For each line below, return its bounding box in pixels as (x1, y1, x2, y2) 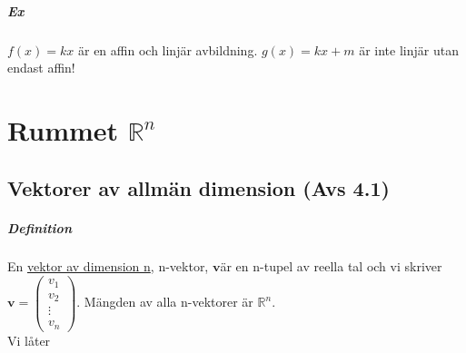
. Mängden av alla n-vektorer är (76, 292, 253, 311)
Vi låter (7, 330, 51, 349)
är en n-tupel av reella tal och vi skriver (220, 257, 442, 276)
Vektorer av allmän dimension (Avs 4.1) (7, 173, 390, 201)
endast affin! (7, 58, 75, 77)
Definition (7, 218, 72, 237)
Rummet (7, 111, 119, 148)
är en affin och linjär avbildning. (77, 40, 258, 59)
